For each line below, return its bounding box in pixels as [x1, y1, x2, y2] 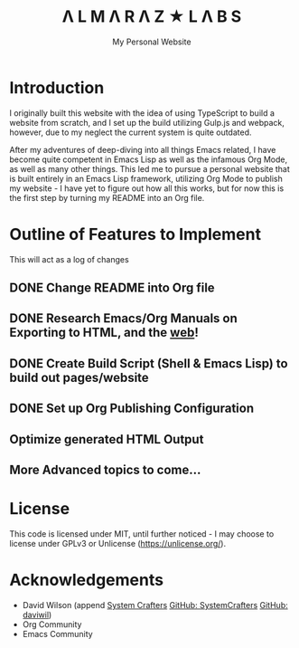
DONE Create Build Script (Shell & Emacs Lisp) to [9, 356, 288, 371]
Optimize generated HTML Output [9, 432, 204, 447]
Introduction [9, 77, 105, 98]
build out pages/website [9, 369, 149, 386]
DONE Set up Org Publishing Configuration [9, 401, 255, 416]
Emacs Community [22, 628, 93, 639]
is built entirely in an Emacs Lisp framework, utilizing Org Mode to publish [9, 173, 283, 184]
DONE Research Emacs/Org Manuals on [9, 310, 238, 327]
